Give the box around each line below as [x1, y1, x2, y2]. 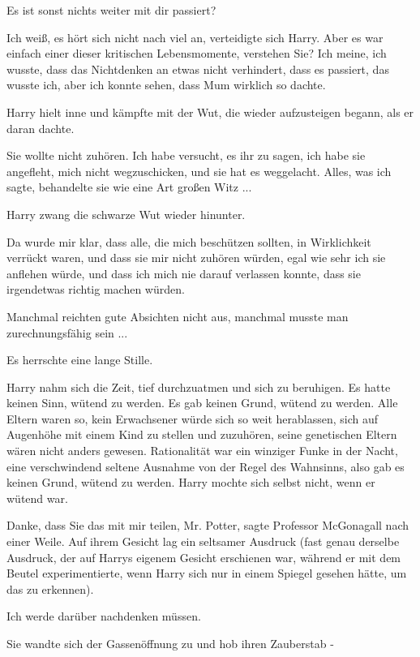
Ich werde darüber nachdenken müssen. [6, 608, 201, 625]
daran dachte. [6, 119, 75, 136]
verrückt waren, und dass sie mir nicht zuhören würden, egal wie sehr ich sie [6, 249, 386, 266]
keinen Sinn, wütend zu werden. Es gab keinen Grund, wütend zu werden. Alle [6, 394, 398, 411]
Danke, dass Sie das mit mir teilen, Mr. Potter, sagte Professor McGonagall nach [6, 517, 409, 534]
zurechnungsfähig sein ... [6, 324, 128, 341]
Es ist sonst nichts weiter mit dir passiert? [6, 2, 216, 18]
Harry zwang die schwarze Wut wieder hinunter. [6, 205, 246, 222]
